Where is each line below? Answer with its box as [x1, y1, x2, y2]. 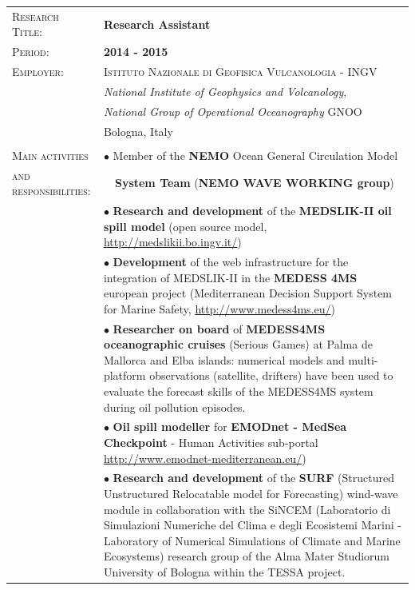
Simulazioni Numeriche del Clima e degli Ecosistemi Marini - [103, 516, 401, 533]
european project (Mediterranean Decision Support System [103, 285, 393, 301]
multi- [348, 351, 378, 368]
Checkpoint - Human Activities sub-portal [103, 434, 318, 450]
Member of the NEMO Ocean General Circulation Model [113, 146, 398, 163]
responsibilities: [12, 182, 91, 199]
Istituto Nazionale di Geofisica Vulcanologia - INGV [103, 63, 377, 80]
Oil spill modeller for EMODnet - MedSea [113, 418, 347, 435]
